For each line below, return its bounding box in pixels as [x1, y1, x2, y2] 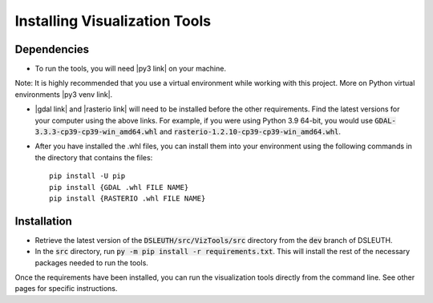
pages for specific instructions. [14, 284, 118, 293]
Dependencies [14, 42, 90, 56]
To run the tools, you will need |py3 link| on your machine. [34, 64, 226, 74]
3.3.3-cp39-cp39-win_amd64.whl [34, 127, 158, 136]
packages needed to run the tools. [34, 257, 148, 268]
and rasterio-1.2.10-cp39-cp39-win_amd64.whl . [159, 127, 341, 136]
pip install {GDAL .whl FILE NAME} [49, 183, 189, 192]
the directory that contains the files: [34, 152, 153, 162]
